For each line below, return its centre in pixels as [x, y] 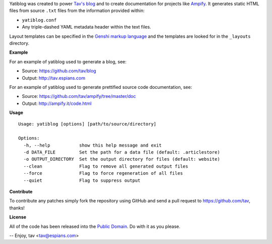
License [18, 217]
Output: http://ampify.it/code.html [57, 103]
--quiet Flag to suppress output [82, 180]
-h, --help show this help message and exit [93, 145]
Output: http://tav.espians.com [54, 78]
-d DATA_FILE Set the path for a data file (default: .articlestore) [122, 152]
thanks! [17, 208]
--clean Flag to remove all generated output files [106, 166]
